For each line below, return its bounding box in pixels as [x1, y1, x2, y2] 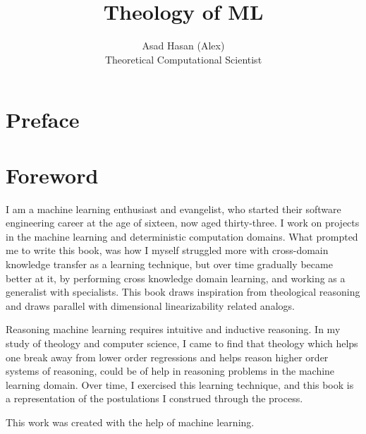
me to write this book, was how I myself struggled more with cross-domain [6, 243, 329, 258]
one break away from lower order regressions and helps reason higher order [6, 349, 329, 364]
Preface [6, 105, 80, 134]
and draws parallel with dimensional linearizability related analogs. [6, 298, 295, 313]
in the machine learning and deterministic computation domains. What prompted [6, 229, 358, 243]
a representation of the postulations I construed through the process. [6, 391, 303, 406]
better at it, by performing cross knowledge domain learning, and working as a [6, 270, 346, 285]
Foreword [6, 160, 99, 189]
